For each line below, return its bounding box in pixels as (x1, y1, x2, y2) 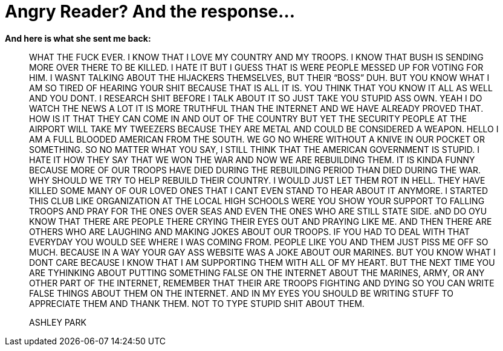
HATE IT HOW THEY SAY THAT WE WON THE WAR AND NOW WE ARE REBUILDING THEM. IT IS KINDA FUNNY (29, 154, 475, 165)
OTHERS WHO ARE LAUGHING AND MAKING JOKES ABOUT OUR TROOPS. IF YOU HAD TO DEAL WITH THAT (29, 226, 470, 237)
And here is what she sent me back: (5, 33, 151, 43)
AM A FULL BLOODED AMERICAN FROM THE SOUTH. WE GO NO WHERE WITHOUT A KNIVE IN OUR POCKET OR (29, 134, 485, 144)
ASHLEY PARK (29, 317, 86, 327)
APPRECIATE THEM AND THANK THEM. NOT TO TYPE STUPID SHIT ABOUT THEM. (29, 298, 365, 309)
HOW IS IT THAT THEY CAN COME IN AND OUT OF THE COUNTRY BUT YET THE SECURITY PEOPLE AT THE (29, 113, 467, 124)
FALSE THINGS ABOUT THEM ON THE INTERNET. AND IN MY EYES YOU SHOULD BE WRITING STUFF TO (29, 288, 453, 298)
